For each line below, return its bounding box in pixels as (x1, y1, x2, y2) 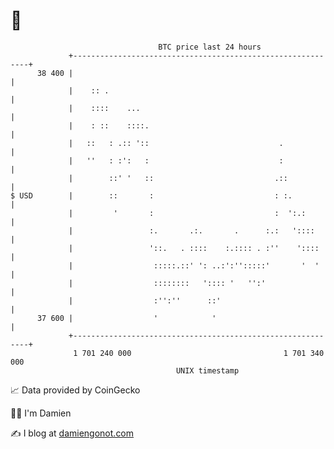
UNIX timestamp (175, 365, 240, 376)
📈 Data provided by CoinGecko (10, 384, 141, 396)
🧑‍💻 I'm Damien (10, 407, 72, 419)
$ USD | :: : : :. (10, 190, 293, 201)
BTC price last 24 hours (158, 42, 262, 52)
